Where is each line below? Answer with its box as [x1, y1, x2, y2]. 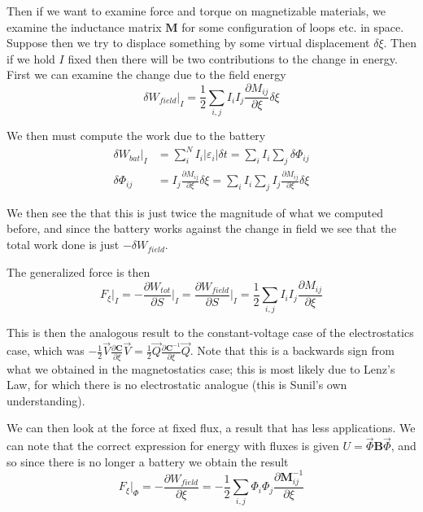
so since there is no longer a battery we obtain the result [7, 453, 289, 470]
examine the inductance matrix [7, 18, 162, 35]
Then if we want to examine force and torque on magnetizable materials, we [7, 2, 386, 19]
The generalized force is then [7, 263, 150, 280]
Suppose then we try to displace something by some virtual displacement [7, 34, 370, 51]
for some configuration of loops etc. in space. [181, 18, 404, 35]
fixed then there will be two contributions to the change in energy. [68, 50, 398, 67]
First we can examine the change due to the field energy [7, 66, 286, 83]
